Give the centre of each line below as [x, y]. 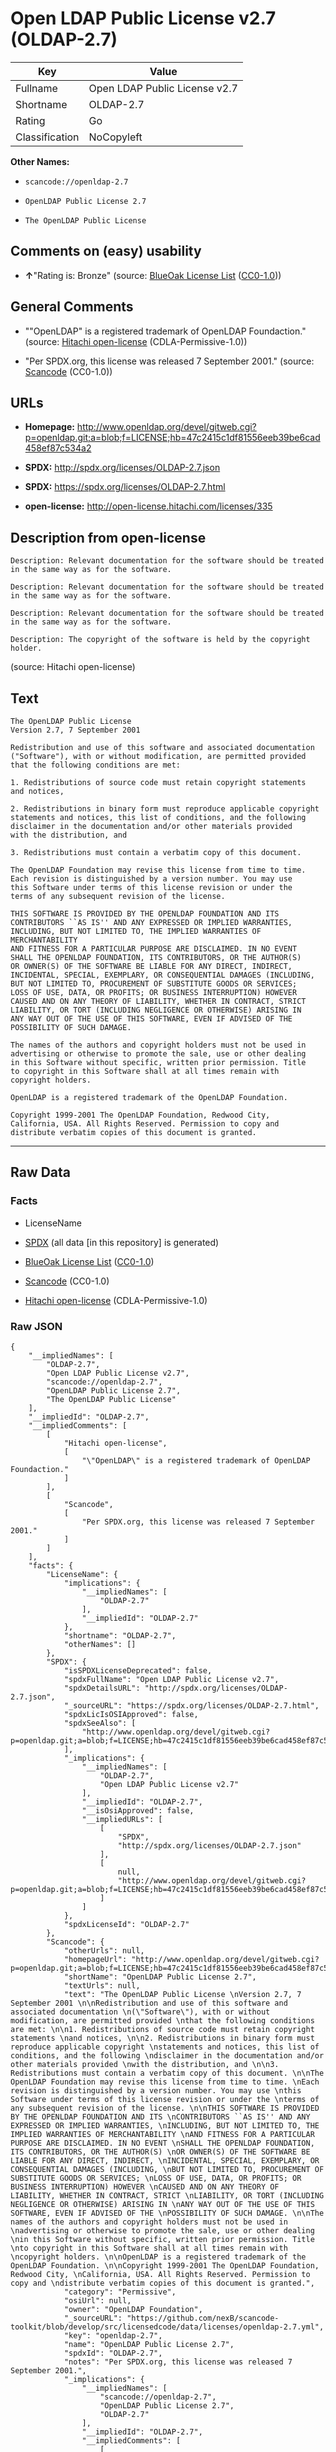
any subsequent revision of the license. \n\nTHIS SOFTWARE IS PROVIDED [165, 2108]
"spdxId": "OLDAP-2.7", [113, 2353]
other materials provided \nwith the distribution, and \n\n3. [145, 2064]
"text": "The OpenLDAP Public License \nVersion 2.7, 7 [182, 1994]
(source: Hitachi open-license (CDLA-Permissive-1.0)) [136, 341]
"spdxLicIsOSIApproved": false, [131, 1714]
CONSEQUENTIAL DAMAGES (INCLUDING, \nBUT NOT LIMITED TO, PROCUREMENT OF [167, 2169]
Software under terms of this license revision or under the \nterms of [165, 2099]
